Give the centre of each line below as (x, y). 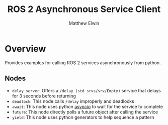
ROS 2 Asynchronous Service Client (84, 9)
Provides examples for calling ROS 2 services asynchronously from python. (83, 62)
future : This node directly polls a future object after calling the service (85, 112)
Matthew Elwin (84, 23)
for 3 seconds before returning (44, 96)
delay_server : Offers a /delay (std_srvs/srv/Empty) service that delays (87, 90)
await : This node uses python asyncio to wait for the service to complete (87, 106)
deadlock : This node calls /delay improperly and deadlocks (73, 101)
